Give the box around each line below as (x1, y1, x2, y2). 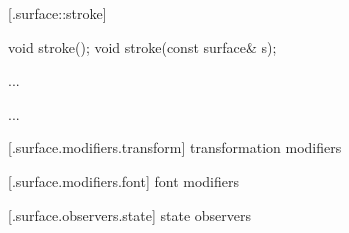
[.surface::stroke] (8, 3, 107, 23)
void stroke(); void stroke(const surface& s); (8, 36, 277, 57)
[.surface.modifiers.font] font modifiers (8, 170, 240, 191)
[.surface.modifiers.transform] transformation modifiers (8, 137, 342, 158)
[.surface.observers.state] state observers (8, 204, 251, 225)
